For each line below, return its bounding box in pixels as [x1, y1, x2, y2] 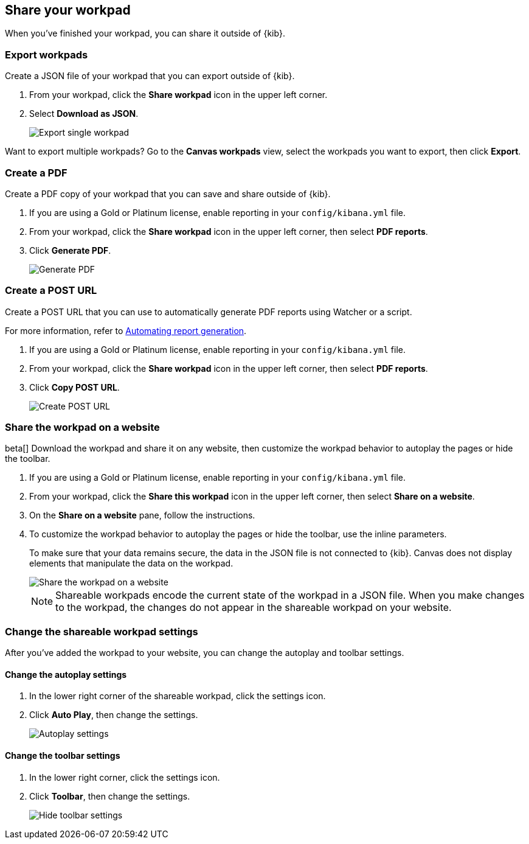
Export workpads [5, 48, 88, 61]
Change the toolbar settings [5, 750, 120, 761]
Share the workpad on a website [5, 421, 160, 434]
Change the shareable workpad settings [5, 625, 198, 638]
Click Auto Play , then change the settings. [29, 710, 198, 720]
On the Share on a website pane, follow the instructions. [29, 510, 255, 521]
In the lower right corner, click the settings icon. [29, 772, 220, 783]
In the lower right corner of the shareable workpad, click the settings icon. [29, 691, 326, 702]
